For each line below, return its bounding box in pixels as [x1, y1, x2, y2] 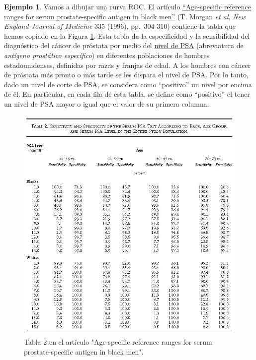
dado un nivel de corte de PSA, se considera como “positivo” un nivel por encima [4, 79, 252, 89]
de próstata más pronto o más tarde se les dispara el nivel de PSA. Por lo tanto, [4, 69, 249, 80]
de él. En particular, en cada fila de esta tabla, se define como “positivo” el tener [4, 89, 250, 99]
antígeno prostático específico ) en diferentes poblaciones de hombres [4, 50, 210, 60]
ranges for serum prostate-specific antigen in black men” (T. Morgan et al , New [4, 11, 246, 21]
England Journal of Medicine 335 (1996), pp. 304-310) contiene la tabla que [4, 21, 236, 31]
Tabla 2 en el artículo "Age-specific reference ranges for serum [24, 336, 212, 347]
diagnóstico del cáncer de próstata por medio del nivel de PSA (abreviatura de [4, 40, 244, 51]
